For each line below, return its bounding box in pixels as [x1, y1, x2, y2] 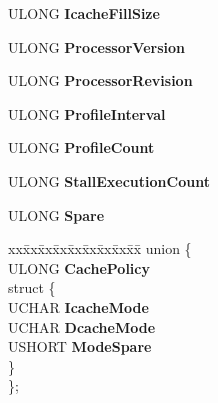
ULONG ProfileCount [8, 137, 155, 158]
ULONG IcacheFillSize [8, 3, 160, 23]
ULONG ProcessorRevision [8, 70, 193, 91]
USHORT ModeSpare [8, 336, 152, 357]
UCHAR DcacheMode [8, 316, 156, 337]
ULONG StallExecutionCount [8, 170, 210, 191]
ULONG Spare [8, 204, 105, 225]
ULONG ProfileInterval [8, 103, 166, 124]
